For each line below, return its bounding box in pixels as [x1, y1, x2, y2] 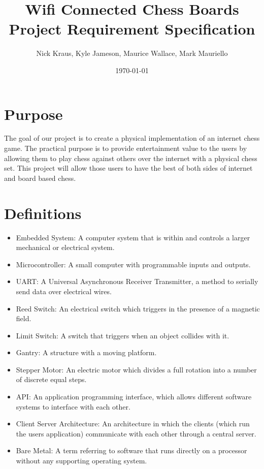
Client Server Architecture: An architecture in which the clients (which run [16, 418, 250, 429]
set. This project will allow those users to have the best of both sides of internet [4, 163, 253, 173]
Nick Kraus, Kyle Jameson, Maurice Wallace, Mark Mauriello [36, 48, 228, 58]
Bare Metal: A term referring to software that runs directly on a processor [16, 445, 247, 456]
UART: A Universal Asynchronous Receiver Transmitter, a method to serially [16, 276, 258, 287]
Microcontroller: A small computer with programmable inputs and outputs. [16, 259, 251, 269]
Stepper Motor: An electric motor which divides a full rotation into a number [16, 364, 257, 374]
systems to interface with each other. [16, 401, 130, 412]
